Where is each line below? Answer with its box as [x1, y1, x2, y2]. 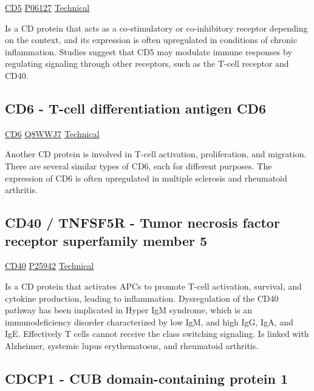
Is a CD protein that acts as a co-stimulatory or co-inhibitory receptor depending [5, 21, 308, 34]
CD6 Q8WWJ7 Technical [5, 127, 100, 140]
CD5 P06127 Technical [5, 1, 90, 13]
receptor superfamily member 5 [5, 231, 208, 250]
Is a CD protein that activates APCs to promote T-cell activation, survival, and [5, 279, 302, 292]
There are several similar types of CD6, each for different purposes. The [5, 159, 272, 172]
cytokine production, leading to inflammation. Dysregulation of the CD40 [5, 291, 279, 304]
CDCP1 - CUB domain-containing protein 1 [5, 369, 288, 387]
